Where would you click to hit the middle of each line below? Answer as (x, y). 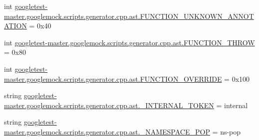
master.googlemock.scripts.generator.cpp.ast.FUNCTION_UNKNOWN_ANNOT (129, 16)
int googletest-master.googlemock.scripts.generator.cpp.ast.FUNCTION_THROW (129, 42)
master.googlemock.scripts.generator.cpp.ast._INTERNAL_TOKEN (109, 105)
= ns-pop (227, 131)
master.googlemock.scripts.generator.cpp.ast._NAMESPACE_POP (107, 131)
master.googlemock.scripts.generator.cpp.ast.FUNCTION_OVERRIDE (113, 78)
